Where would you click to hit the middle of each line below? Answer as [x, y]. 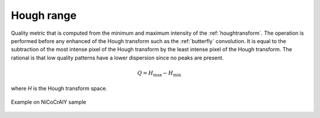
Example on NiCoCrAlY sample [49, 102]
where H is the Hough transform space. [59, 88]
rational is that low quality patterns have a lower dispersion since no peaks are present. [117, 58]
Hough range [44, 15]
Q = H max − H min [159, 74]
